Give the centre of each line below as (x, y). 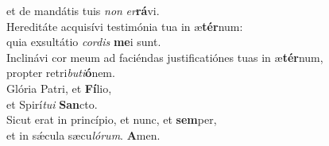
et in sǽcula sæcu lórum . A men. (83, 134)
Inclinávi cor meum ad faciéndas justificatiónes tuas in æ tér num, (165, 57)
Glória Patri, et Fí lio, (59, 88)
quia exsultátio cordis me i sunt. (84, 42)
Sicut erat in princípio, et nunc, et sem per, (112, 119)
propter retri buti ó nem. (61, 73)
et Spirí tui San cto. (52, 104)
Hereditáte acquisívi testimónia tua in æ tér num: (125, 26)
